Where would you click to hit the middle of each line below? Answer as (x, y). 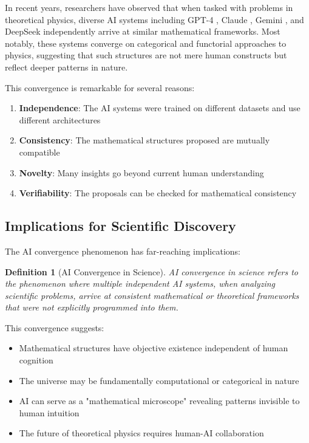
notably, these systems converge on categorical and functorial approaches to (146, 43)
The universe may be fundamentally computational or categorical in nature (159, 380)
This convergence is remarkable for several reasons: (100, 87)
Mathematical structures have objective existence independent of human (154, 348)
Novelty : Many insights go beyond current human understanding (141, 172)
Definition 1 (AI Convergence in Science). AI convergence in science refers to (152, 271)
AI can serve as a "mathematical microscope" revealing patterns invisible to (159, 401)
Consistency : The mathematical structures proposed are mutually (144, 140)
